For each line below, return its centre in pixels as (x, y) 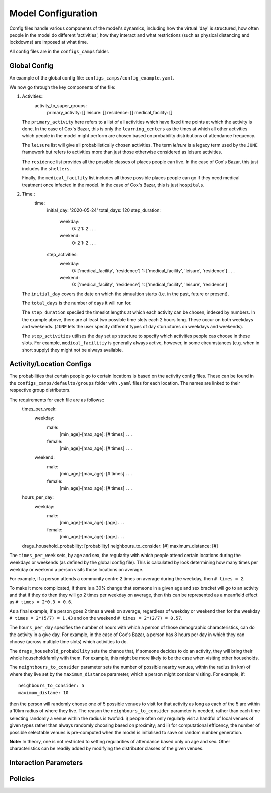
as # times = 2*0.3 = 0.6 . (41, 602)
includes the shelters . (46, 168)
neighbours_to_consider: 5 (51, 686)
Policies (22, 779)
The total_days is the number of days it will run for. (77, 303)
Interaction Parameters (46, 763)
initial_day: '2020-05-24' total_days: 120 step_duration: (104, 210)
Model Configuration (53, 13)
